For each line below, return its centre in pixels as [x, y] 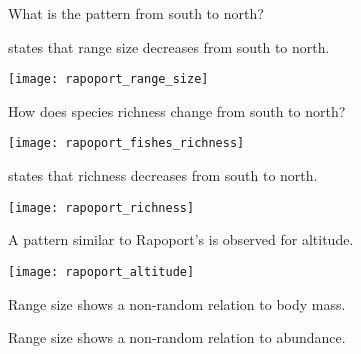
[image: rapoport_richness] [101, 207]
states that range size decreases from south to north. [169, 46]
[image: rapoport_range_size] [108, 79]
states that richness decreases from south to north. [163, 175]
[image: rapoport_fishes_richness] [126, 143]
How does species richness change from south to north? [177, 110]
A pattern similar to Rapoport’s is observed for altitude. [181, 239]
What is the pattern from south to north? [136, 13]
